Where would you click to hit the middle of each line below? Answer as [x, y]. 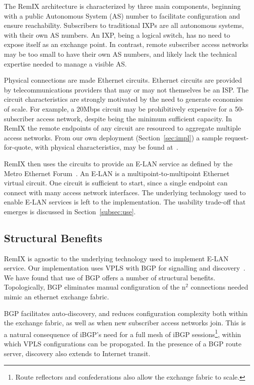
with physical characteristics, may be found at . [106, 147]
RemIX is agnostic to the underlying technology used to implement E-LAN [116, 258]
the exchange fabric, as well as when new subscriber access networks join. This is [125, 323]
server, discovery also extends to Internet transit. [77, 353]
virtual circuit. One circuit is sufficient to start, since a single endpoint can [116, 183]
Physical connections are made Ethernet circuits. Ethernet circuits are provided [123, 80]
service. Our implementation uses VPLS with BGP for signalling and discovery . [125, 268]
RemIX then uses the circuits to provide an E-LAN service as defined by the [118, 163]
